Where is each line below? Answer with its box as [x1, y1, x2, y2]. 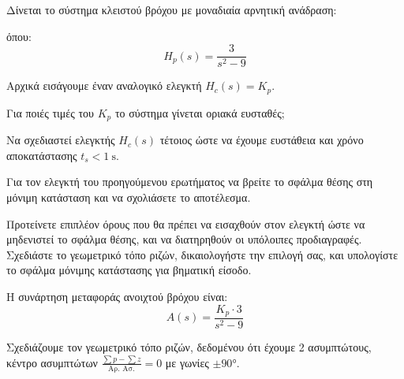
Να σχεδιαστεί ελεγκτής [6, 132, 115, 148]
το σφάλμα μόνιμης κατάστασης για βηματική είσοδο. [6, 262, 252, 278]
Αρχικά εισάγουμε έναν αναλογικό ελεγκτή [6, 77, 202, 94]
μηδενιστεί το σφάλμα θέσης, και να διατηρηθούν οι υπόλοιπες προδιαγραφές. [6, 231, 362, 247]
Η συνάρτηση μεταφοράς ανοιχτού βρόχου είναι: [6, 288, 228, 304]
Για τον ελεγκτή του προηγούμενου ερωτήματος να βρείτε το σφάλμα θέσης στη [6, 173, 373, 190]
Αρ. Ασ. [108, 364, 136, 373]
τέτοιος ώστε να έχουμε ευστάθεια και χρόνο [159, 132, 364, 148]
